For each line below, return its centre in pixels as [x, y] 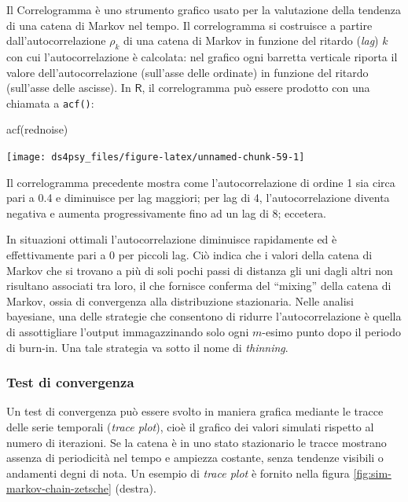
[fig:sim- [372, 473]
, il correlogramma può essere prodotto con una [256, 88]
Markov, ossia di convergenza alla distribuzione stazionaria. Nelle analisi [180, 300]
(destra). [136, 488]
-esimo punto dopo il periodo [331, 332]
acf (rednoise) [37, 129]
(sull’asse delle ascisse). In [69, 88]
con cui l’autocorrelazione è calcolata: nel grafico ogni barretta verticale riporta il [202, 56]
